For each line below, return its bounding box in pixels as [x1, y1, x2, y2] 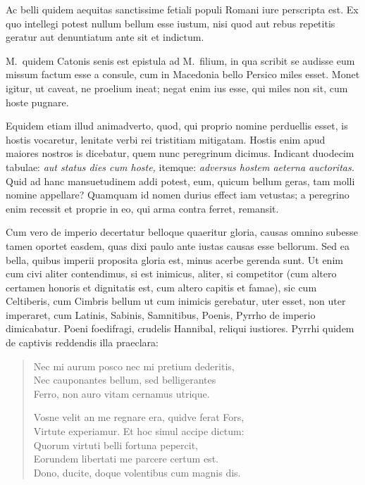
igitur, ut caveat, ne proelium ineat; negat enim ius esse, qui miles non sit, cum [6, 80, 348, 95]
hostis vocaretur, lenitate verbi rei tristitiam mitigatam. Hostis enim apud [6, 132, 326, 146]
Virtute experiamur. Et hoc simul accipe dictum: [33, 424, 245, 439]
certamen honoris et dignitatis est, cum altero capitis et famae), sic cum [6, 279, 317, 294]
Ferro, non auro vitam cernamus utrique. [33, 386, 210, 401]
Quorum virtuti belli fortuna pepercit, [33, 437, 198, 452]
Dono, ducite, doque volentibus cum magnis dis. [33, 465, 241, 479]
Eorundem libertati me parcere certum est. [33, 451, 218, 466]
